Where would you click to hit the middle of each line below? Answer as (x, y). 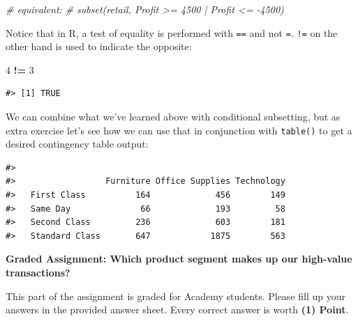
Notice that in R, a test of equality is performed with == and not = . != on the (172, 32)
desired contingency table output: (77, 144)
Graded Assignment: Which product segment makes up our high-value (179, 259)
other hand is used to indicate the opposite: (99, 46)
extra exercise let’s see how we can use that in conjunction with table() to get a (179, 130)
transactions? (38, 273)
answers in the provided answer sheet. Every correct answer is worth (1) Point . (177, 310)
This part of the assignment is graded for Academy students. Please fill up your (176, 296)
